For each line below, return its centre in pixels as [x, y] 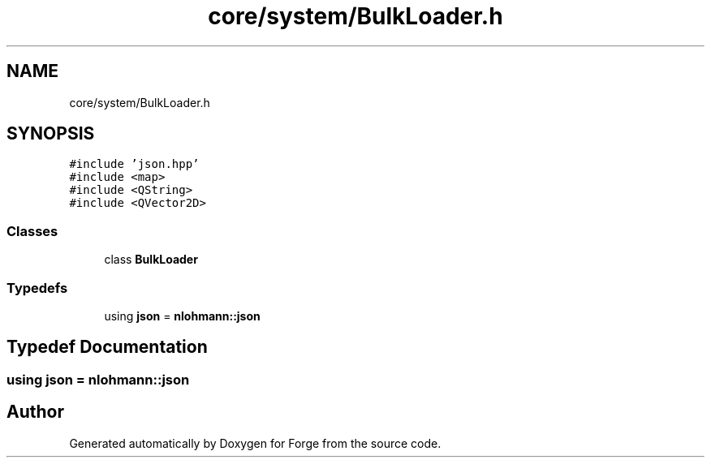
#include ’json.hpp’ [134, 164]
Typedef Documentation [107, 347]
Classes [32, 231]
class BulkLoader [151, 260]
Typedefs [37, 288]
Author [35, 412]
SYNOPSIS [51, 134]
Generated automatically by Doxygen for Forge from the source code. [255, 443]
